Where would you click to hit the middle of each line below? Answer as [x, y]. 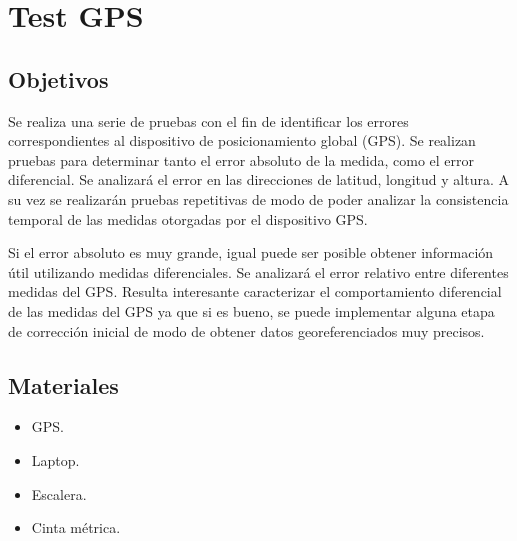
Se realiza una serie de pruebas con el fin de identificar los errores [208, 120]
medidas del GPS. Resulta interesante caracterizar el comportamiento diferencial [255, 291]
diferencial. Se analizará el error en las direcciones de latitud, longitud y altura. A [258, 179]
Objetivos [58, 78]
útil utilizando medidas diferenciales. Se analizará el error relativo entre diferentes [258, 271]
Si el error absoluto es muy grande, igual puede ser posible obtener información [251, 252]
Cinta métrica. [76, 527]
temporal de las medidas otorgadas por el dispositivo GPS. [188, 218]
